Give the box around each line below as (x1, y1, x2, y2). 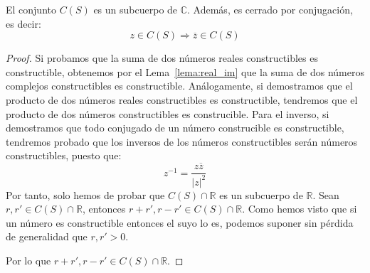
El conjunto (6, 2, 56, 16)
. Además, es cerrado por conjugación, (187, 2, 353, 16)
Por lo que (6, 252, 51, 267)
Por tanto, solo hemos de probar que (6, 187, 165, 202)
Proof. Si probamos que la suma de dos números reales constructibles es (6, 50, 318, 65)
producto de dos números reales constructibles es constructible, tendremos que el (6, 92, 358, 107)
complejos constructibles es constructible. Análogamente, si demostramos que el (6, 78, 353, 93)
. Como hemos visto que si (242, 201, 357, 216)
